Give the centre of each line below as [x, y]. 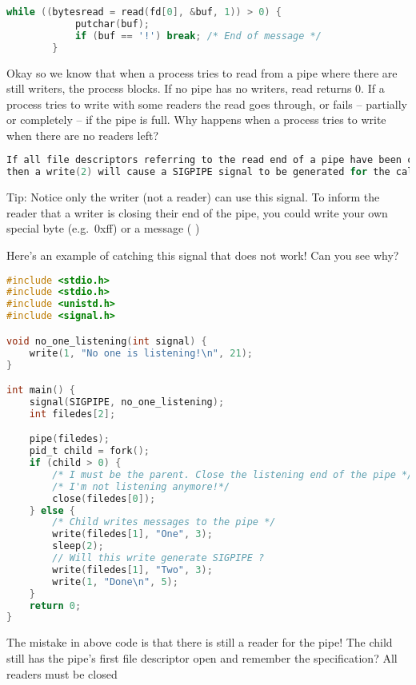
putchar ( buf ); [112, 24]
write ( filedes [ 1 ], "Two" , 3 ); [132, 570]
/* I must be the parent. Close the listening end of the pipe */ [233, 474]
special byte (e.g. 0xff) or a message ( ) [103, 228]
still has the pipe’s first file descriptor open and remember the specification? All [202, 657]
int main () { [41, 390]
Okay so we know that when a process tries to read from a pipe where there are [202, 72]
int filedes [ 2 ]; [72, 414]
